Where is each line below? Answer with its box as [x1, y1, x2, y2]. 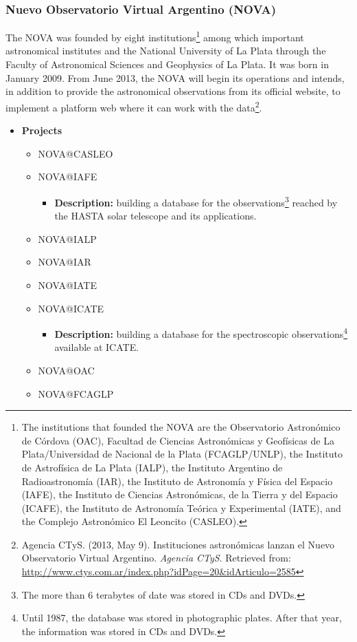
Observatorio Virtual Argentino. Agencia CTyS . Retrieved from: [21, 550, 291, 565]
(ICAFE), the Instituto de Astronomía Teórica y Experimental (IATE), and [21, 500, 341, 515]
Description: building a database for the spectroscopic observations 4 [54, 325, 348, 341]
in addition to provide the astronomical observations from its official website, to [5, 84, 341, 98]
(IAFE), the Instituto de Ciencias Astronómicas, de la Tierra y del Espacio [21, 487, 338, 502]
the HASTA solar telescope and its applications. [54, 208, 257, 223]
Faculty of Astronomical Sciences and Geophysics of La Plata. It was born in [5, 57, 329, 72]
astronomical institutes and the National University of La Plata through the [5, 43, 326, 58]
